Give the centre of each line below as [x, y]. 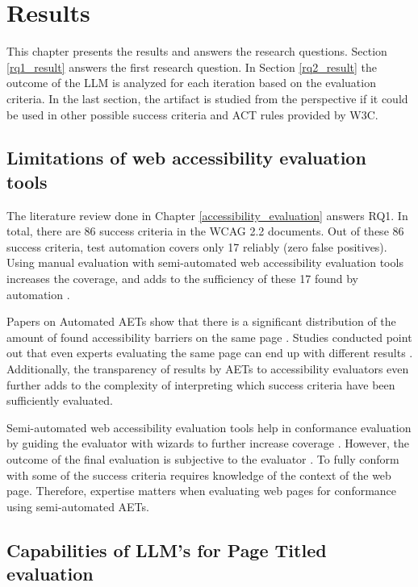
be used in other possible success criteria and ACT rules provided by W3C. [192, 114]
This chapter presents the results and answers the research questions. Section [197, 51]
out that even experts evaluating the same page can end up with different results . [210, 353]
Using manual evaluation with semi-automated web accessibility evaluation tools [205, 262]
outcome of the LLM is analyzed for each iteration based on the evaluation [191, 83]
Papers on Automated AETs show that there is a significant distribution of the [201, 321]
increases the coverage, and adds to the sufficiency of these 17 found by [182, 279]
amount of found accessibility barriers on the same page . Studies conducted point [209, 337]
